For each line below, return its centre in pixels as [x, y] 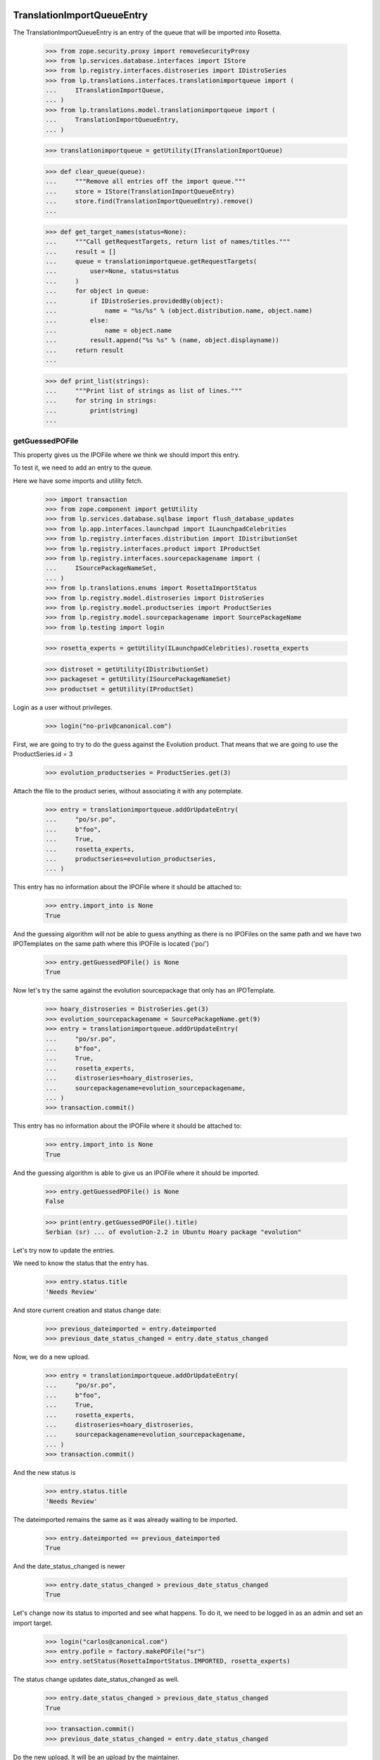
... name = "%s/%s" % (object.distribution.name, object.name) [179, 311]
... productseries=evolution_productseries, [131, 859]
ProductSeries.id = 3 [43, 754]
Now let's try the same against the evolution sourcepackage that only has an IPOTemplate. [144, 991]
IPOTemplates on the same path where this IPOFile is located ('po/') [111, 944]
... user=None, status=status [112, 271]
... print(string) [92, 410]
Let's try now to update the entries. [64, 1250]
